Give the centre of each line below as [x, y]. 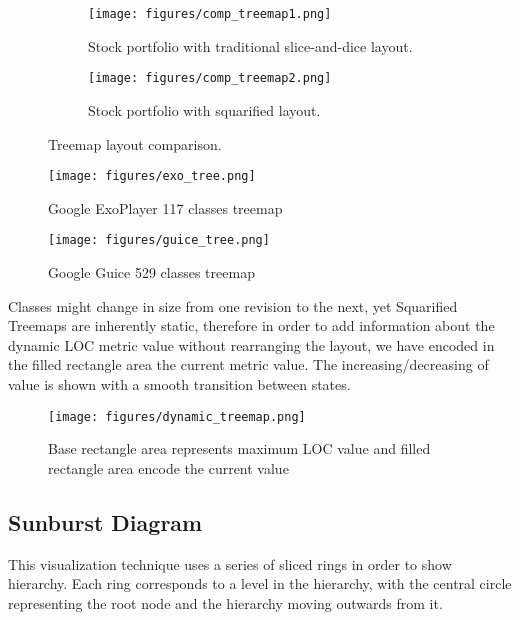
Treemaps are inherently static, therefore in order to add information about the [251, 325]
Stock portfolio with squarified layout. [204, 109]
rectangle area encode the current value [168, 467]
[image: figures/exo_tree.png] [152, 176]
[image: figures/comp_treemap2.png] [210, 78]
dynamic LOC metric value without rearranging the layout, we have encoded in [251, 344]
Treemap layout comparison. [135, 143]
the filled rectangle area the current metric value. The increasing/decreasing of [248, 364]
